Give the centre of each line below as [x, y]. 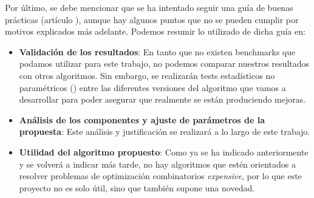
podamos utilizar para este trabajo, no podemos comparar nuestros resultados [164, 63]
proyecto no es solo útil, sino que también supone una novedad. [137, 187]
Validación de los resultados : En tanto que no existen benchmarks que [157, 51]
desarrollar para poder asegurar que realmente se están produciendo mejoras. [162, 99]
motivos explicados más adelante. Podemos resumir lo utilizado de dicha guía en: [155, 31]
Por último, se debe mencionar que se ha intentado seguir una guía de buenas [149, 7]
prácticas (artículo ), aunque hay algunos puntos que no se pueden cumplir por [152, 19]
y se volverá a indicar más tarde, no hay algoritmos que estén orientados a [157, 164]
